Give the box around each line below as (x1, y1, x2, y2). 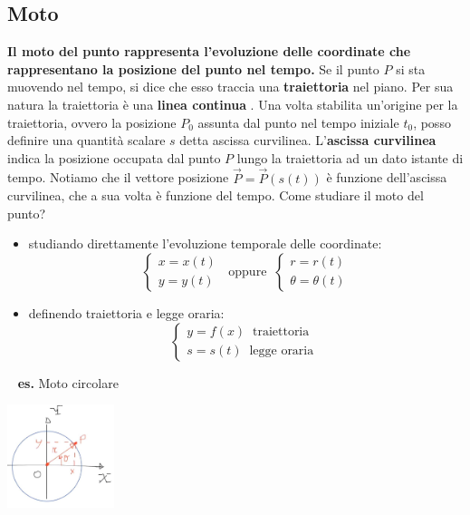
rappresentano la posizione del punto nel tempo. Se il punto (7, 59, 379, 78)
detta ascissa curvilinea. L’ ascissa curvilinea (179, 131, 436, 150)
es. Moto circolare (17, 373, 119, 392)
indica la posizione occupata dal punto (7, 148, 221, 167)
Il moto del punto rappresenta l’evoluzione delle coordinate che (7, 42, 411, 61)
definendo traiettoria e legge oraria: (28, 303, 225, 322)
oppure (228, 265, 267, 278)
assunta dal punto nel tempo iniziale (197, 112, 399, 131)
